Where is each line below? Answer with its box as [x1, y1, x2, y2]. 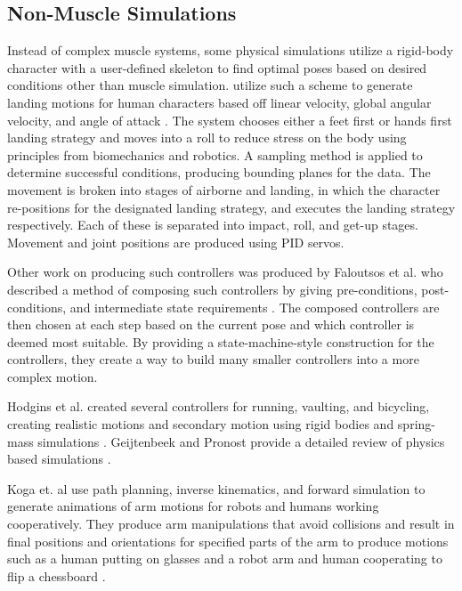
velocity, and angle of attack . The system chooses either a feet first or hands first [7, 110, 452, 129]
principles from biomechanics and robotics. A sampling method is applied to [7, 145, 423, 164]
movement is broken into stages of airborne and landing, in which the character [7, 180, 441, 198]
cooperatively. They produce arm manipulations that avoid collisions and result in [7, 514, 455, 533]
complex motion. [7, 367, 98, 385]
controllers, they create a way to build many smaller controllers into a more [7, 350, 419, 368]
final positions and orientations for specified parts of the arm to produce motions [7, 531, 449, 550]
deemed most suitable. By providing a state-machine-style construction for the [7, 332, 434, 351]
